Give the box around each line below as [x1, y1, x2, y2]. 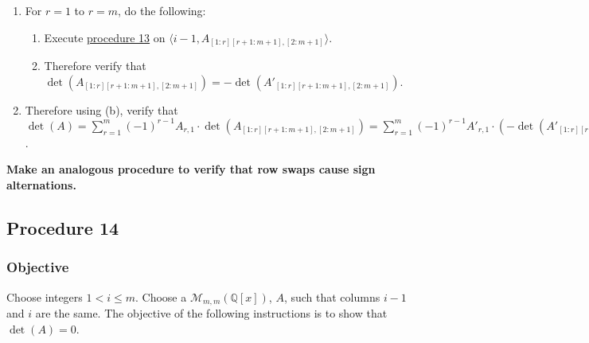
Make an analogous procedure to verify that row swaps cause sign [6, 161, 376, 177]
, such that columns [283, 288, 380, 305]
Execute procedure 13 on [44, 29, 166, 45]
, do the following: [117, 2, 206, 18]
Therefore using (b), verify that [25, 101, 178, 118]
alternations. [6, 176, 76, 193]
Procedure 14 [6, 215, 119, 240]
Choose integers [6, 288, 83, 305]
